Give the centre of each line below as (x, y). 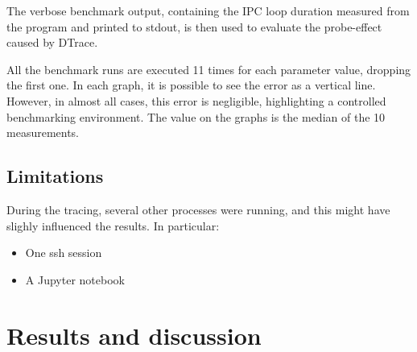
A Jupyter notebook (75, 279)
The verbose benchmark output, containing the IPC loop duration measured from (208, 10)
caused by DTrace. (52, 42)
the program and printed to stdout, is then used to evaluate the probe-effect (194, 26)
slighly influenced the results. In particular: (113, 225)
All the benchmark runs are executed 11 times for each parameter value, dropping (209, 69)
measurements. (43, 133)
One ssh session (64, 253)
